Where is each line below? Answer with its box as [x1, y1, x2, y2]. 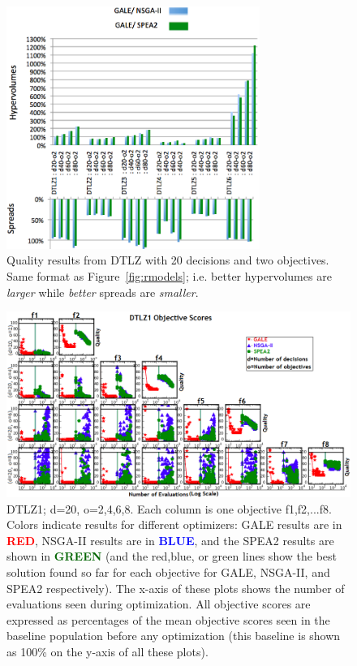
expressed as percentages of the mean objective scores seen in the [6, 611, 330, 628]
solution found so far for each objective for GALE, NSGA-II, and [6, 563, 330, 580]
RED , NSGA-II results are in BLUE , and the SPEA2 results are [6, 531, 334, 548]
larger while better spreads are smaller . [6, 283, 199, 300]
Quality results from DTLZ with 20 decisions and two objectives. [6, 251, 329, 269]
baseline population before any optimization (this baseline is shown [6, 627, 341, 644]
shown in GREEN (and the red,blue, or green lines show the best [6, 548, 338, 565]
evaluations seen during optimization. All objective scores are [6, 595, 311, 612]
